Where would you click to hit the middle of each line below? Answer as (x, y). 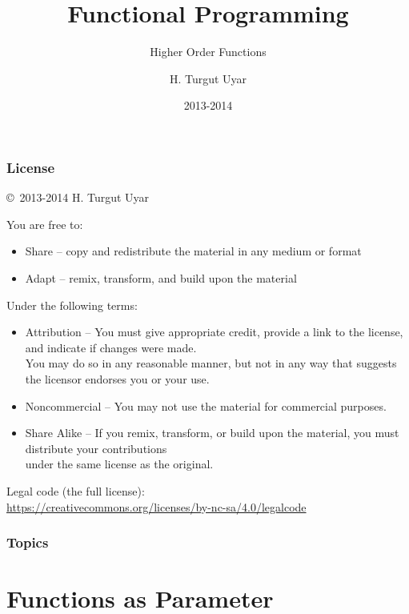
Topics (28, 542)
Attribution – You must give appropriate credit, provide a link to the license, (214, 332)
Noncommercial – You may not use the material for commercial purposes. (206, 405)
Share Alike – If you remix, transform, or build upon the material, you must (212, 433)
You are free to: (45, 224)
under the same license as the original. (119, 464)
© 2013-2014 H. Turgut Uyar (78, 197)
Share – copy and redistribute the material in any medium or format (193, 251)
